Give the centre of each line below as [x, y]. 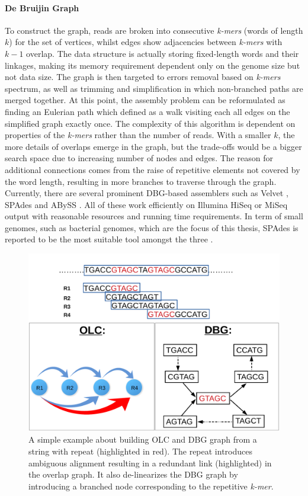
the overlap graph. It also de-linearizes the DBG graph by [133, 474]
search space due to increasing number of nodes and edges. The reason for [139, 158]
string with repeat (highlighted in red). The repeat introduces [140, 451]
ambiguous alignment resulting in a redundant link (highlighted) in [150, 463]
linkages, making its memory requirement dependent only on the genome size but [153, 65]
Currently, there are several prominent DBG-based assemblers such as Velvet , [147, 193]
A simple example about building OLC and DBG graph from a [143, 439]
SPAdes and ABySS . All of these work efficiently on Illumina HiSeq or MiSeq [146, 204]
